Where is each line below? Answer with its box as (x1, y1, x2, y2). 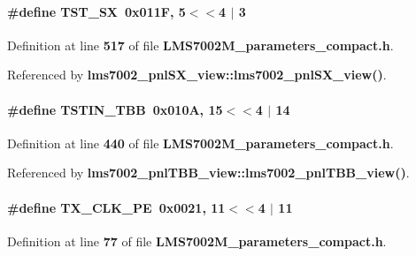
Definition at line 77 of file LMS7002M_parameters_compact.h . (7, 231, 387, 250)
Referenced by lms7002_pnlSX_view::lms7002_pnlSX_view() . (7, 65, 387, 84)
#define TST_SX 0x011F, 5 (7, 2, 186, 20)
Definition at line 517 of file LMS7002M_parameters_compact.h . (7, 35, 394, 54)
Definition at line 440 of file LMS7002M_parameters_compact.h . (7, 133, 394, 152)
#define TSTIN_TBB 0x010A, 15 (7, 100, 223, 118)
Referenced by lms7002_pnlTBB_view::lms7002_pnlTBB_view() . (7, 163, 410, 182)
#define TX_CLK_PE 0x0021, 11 (7, 198, 226, 216)
